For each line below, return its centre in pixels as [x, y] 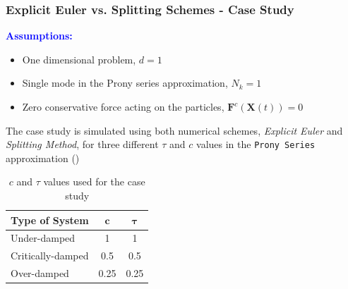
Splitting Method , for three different [82, 144]
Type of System [50, 220]
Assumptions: [39, 36]
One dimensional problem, [79, 59]
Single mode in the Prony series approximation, [125, 83]
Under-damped [43, 238]
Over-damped [40, 273]
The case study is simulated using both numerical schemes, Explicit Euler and [174, 130]
